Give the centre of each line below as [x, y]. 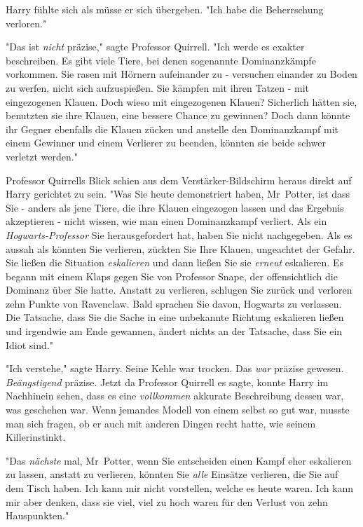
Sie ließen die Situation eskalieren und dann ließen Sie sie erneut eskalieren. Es [174, 262]
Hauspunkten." [37, 515]
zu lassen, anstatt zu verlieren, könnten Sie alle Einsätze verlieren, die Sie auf [172, 474]
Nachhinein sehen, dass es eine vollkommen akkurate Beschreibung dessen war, [175, 396]
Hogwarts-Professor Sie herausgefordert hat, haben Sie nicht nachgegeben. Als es [179, 234]
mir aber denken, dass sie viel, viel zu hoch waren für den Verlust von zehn [167, 501]
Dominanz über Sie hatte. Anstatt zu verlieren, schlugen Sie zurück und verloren [179, 290]
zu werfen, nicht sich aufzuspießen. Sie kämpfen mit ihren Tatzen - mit [158, 87]
